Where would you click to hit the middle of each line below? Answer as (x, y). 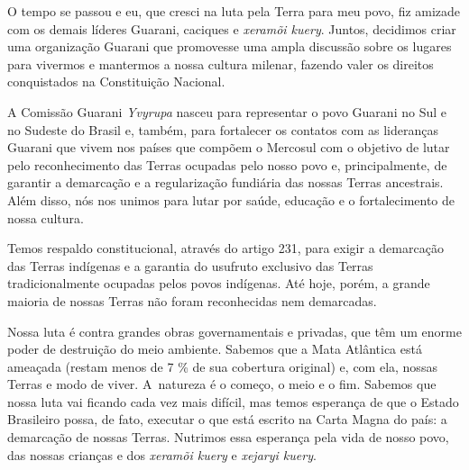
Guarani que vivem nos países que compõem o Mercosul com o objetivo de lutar (229, 147)
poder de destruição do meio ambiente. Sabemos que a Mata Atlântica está (215, 349)
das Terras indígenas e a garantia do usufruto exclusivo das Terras (190, 265)
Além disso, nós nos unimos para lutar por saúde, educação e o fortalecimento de (231, 199)
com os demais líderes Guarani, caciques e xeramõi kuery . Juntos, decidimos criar (232, 28)
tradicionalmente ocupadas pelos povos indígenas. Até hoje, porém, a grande (219, 283)
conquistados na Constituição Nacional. (116, 81)
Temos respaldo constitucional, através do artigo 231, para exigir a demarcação (225, 248)
